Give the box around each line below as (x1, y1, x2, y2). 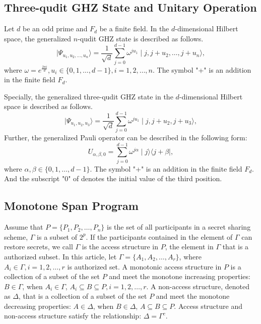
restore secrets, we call (4, 241, 73, 252)
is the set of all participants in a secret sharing (106, 222, 251, 232)
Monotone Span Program (4, 198, 139, 213)
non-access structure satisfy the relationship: (4, 310, 142, 321)
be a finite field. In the (99, 23, 169, 34)
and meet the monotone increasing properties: (109, 271, 250, 282)
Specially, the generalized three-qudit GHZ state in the (4, 91, 173, 101)
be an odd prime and (23, 23, 88, 34)
